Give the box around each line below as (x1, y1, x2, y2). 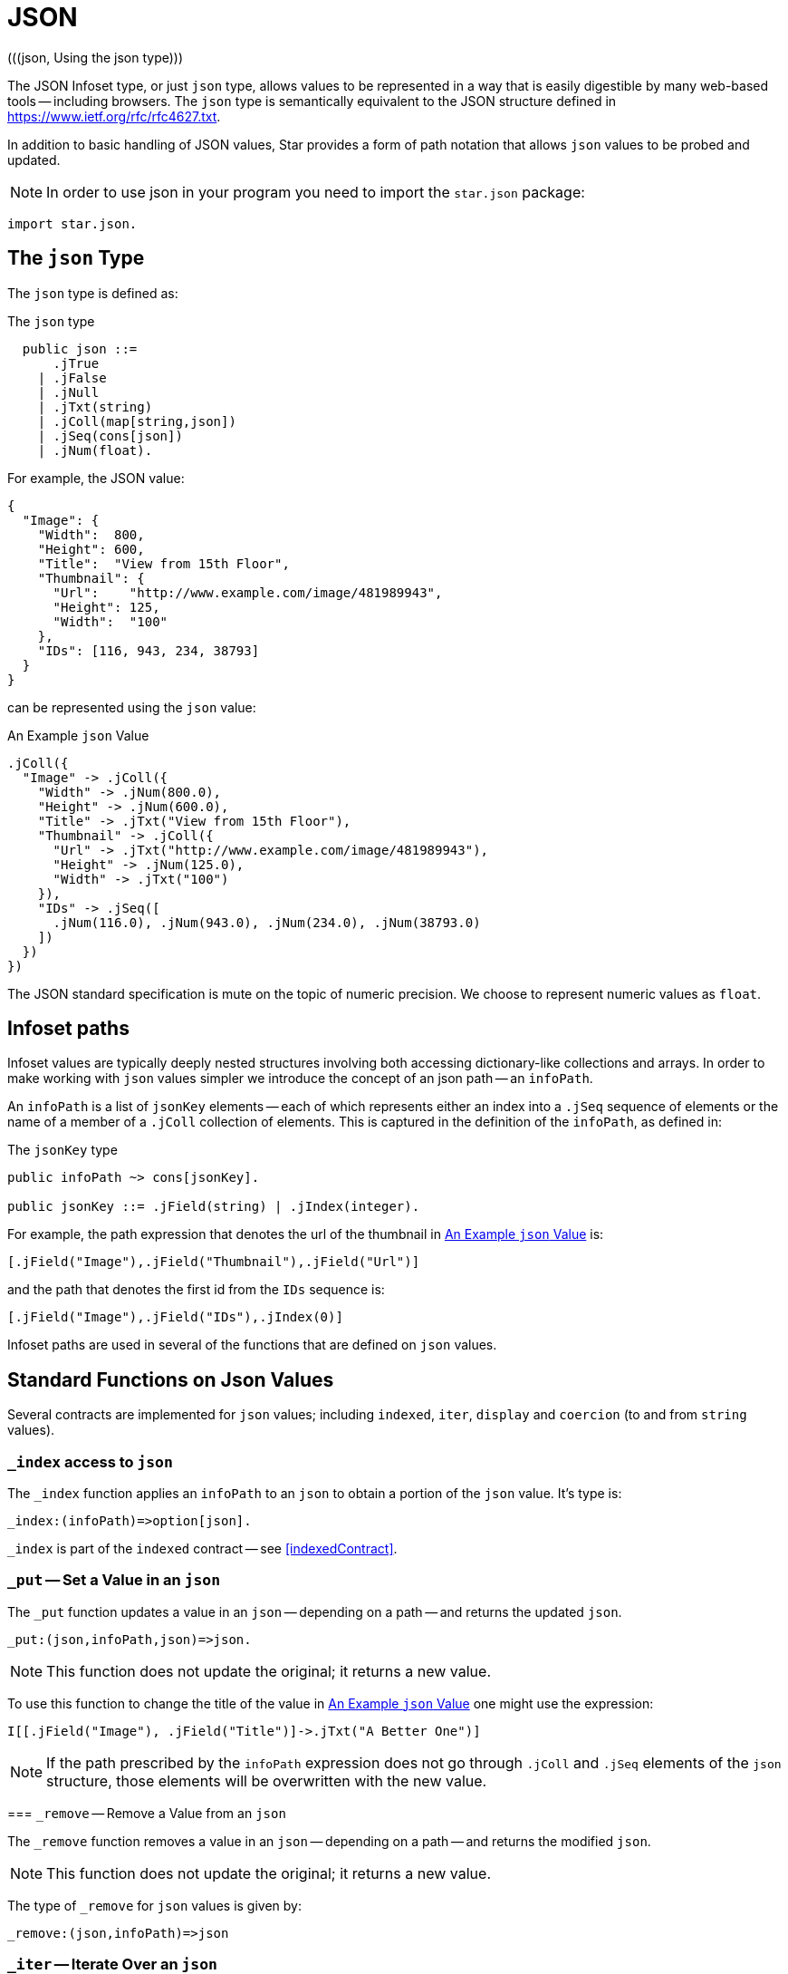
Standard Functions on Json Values (7, 1368, 334, 1391)
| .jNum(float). (37, 442, 153, 458)
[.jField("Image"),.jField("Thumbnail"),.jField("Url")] (7, 1254, 420, 1270)
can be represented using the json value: (7, 699, 256, 715)
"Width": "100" (53, 614, 168, 629)
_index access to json (7, 1452, 173, 1471)
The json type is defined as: (7, 285, 178, 301)
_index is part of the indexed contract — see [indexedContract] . (7, 1541, 398, 1557)
